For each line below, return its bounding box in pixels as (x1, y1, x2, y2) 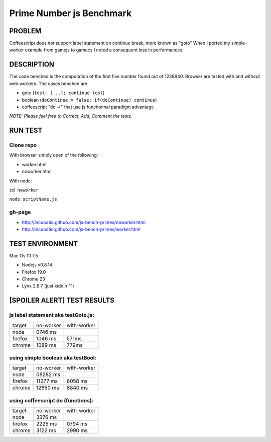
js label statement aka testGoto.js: (9, 312, 95, 319)
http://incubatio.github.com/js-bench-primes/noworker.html (22, 219, 146, 225)
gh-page (9, 209, 31, 216)
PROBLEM (9, 27, 42, 35)
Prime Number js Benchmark (9, 8, 132, 19)
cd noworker (9, 187, 39, 193)
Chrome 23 (22, 276, 45, 282)
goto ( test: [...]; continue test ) (22, 90, 105, 96)
